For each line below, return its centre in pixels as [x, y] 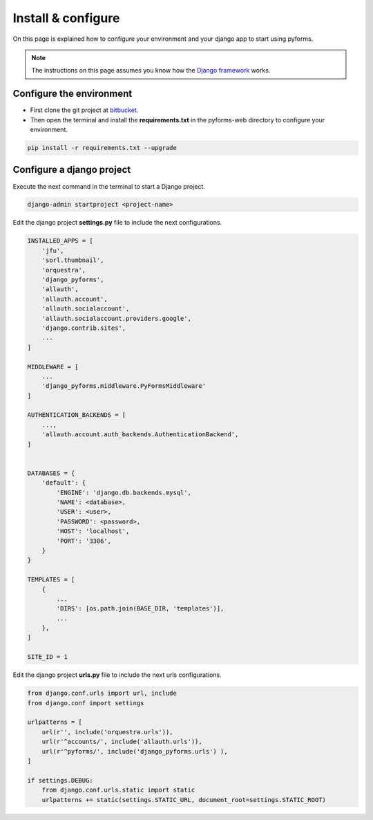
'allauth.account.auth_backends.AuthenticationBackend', [140, 435]
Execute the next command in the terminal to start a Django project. [109, 186]
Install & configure [66, 18]
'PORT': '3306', [84, 541]
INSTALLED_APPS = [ [60, 241]
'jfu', [53, 250]
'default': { [64, 483]
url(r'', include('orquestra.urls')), [107, 732]
